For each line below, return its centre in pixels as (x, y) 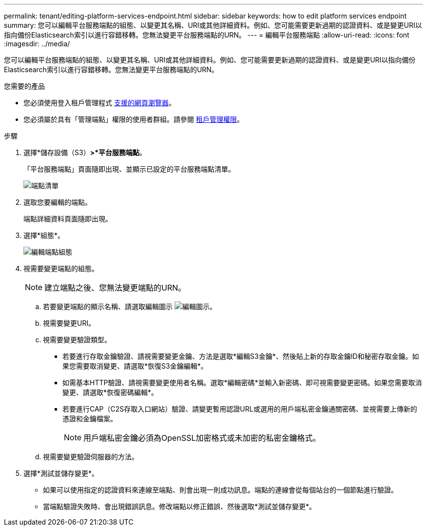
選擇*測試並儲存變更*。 (61, 473)
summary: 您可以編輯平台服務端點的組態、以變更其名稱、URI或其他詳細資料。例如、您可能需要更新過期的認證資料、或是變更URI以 (213, 25)
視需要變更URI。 (69, 323)
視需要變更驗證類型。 (77, 340)
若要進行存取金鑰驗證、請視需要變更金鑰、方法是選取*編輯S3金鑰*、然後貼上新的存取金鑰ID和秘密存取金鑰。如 (241, 356)
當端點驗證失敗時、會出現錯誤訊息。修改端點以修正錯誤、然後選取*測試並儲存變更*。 (180, 506)
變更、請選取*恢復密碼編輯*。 (110, 392)
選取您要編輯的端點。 (58, 202)
